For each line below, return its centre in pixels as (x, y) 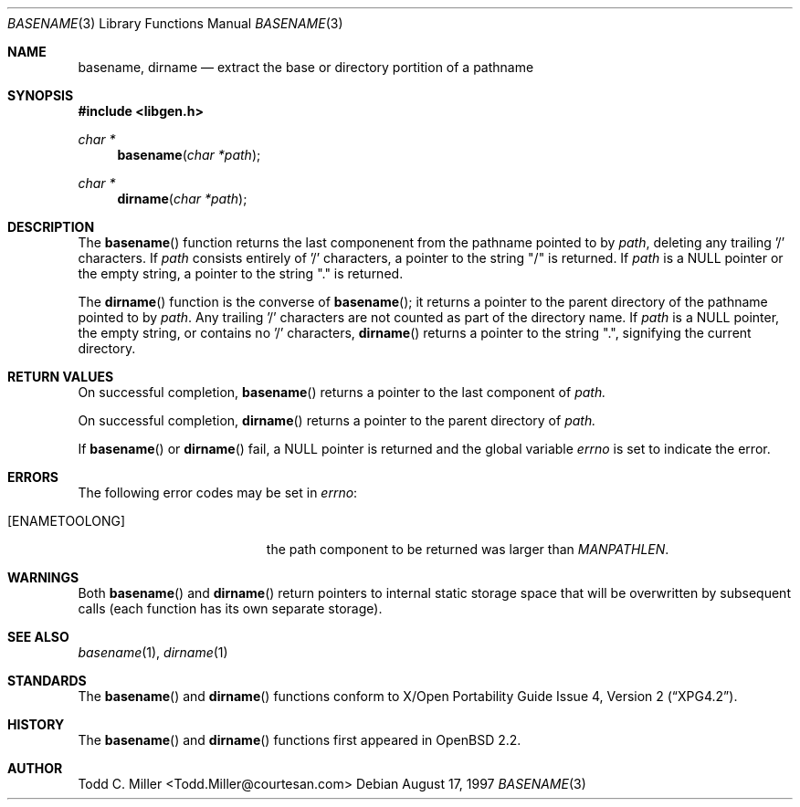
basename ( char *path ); (189, 155)
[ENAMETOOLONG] (67, 521)
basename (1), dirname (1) (153, 652)
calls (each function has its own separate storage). (230, 608)
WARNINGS (43, 577)
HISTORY (36, 724)
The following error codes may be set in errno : (218, 493)
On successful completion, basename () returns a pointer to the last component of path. (342, 392)
